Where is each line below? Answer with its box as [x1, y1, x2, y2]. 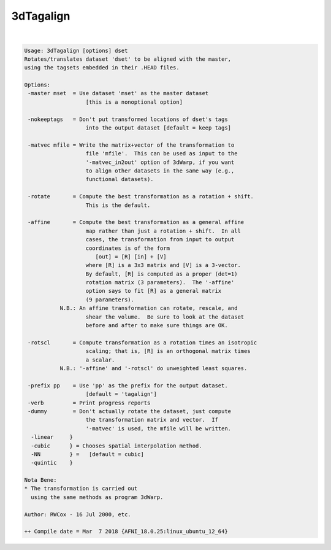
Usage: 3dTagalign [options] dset [24, 47, 128, 54]
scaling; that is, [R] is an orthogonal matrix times [85, 347, 251, 355]
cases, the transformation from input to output [85, 236, 235, 243]
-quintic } [31, 459, 74, 467]
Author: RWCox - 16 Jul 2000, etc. [24, 511, 131, 518]
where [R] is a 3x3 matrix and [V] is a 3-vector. [85, 261, 242, 269]
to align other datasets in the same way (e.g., [85, 168, 235, 174]
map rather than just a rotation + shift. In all [85, 227, 242, 234]
